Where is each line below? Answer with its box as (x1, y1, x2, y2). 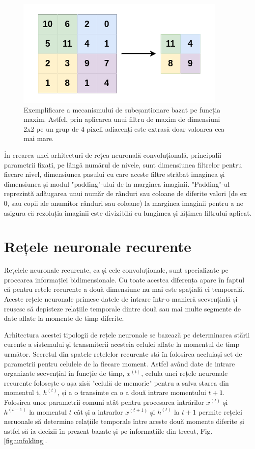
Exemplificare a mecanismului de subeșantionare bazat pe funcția (24, 104, 221, 114)
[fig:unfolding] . (4, 435, 47, 446)
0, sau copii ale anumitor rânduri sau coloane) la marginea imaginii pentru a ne (4, 197, 243, 208)
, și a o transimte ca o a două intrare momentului (57, 387, 206, 397)
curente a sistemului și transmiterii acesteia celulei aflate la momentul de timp (4, 339, 240, 349)
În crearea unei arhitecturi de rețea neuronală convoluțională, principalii (4, 149, 222, 160)
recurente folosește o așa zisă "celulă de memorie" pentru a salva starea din (4, 377, 229, 388)
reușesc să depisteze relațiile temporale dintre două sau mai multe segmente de (4, 303, 241, 313)
